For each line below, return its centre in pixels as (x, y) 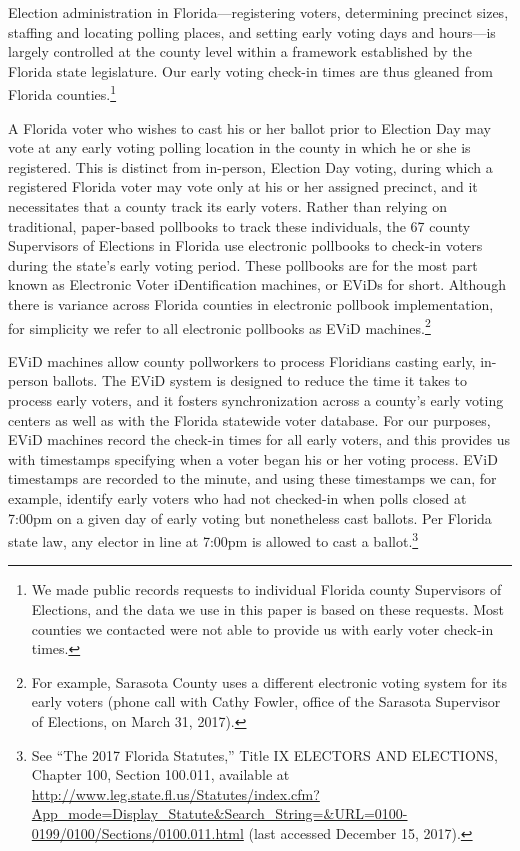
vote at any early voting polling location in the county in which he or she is (239, 147)
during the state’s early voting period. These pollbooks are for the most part (243, 264)
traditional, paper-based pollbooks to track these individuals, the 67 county (239, 225)
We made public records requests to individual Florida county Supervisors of (266, 589)
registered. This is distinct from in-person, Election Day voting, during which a (250, 166)
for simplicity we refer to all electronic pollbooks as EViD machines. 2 (219, 326)
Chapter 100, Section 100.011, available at (160, 774)
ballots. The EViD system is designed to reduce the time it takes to (260, 380)
